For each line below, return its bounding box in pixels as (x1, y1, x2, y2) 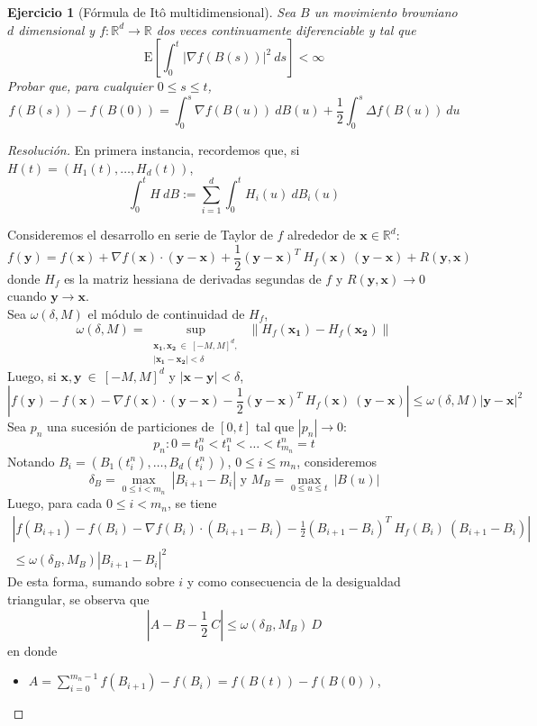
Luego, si (7, 366, 57, 385)
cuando (7, 286, 47, 305)
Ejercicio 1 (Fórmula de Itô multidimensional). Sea (7, 3, 296, 21)
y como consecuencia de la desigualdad (187, 572, 401, 591)
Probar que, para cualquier (7, 77, 153, 95)
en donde (7, 640, 58, 659)
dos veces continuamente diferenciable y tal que (156, 20, 416, 39)
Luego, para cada (7, 494, 103, 513)
